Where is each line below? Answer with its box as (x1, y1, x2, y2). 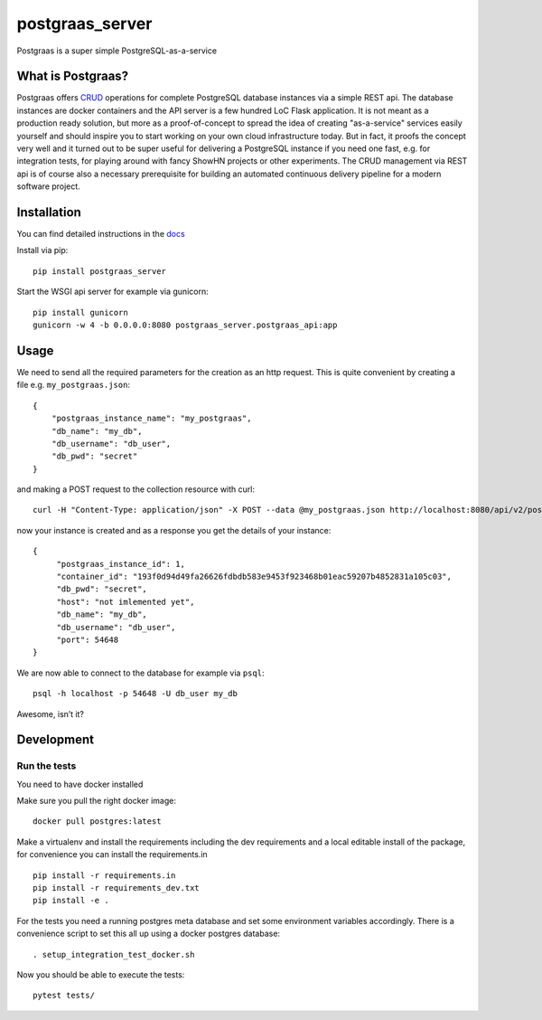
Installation (16, 204, 81, 220)
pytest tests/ (33, 990, 95, 1001)
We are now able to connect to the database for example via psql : (16, 667, 265, 678)
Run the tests (16, 760, 77, 772)
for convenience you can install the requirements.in (16, 849, 208, 860)
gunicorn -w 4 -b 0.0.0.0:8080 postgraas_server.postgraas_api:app (33, 320, 338, 330)
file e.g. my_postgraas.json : (16, 380, 131, 391)
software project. (16, 181, 80, 192)
